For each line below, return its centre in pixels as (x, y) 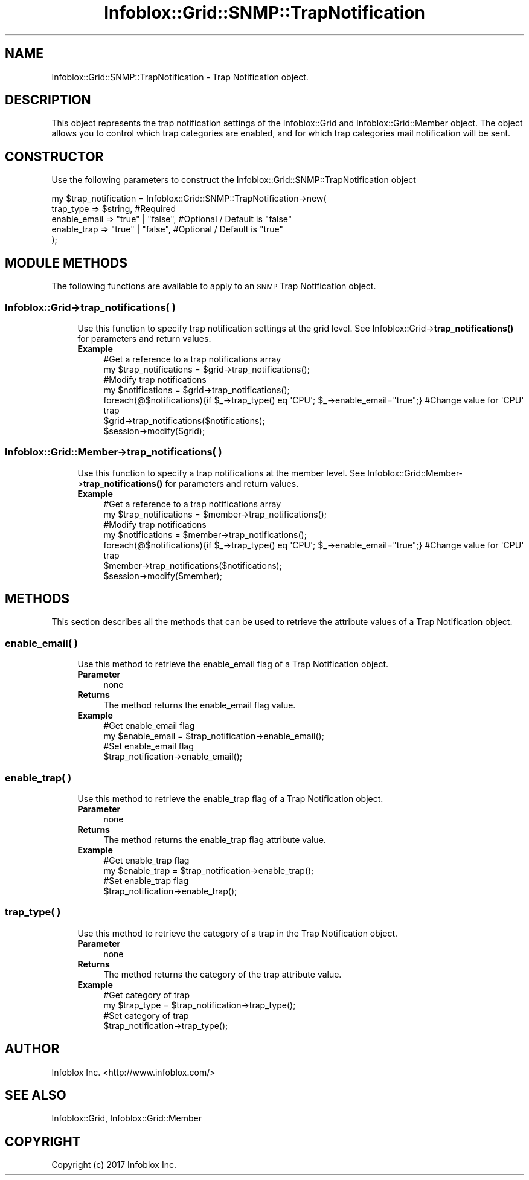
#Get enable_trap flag (146, 860)
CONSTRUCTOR (54, 156)
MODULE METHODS (66, 263)
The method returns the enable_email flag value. (200, 705)
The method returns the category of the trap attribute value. (223, 974)
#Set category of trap (146, 1015)
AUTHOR (32, 1049)
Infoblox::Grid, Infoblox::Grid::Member (127, 1118)
